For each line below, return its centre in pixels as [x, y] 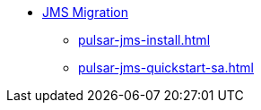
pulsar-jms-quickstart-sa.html [166, 68]
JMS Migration [85, 12]
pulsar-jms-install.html [144, 40]
